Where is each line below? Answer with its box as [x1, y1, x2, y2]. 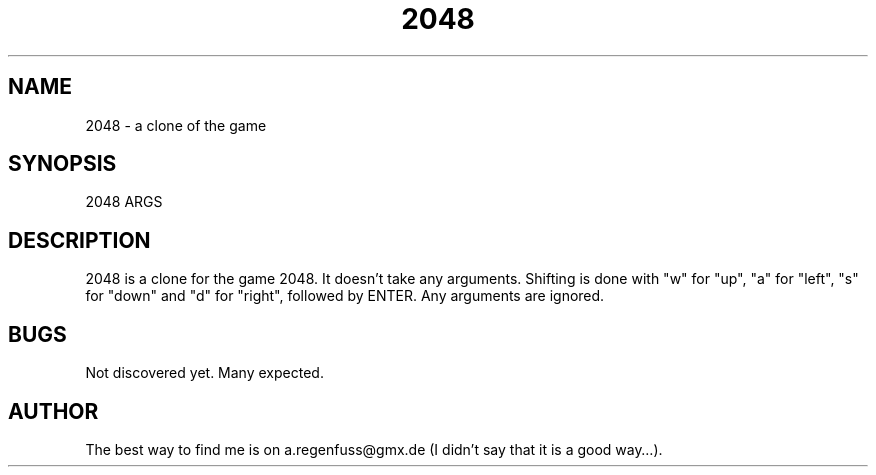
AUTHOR [8, 398, 99, 424]
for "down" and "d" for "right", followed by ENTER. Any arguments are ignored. [85, 287, 605, 305]
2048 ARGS [85, 193, 163, 211]
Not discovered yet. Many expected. [85, 364, 324, 382]
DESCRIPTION [8, 227, 151, 253]
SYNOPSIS [8, 151, 117, 177]
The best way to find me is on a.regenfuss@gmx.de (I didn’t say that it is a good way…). [85, 440, 663, 458]
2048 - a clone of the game [85, 116, 267, 134]
